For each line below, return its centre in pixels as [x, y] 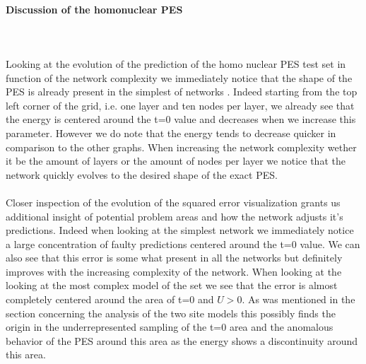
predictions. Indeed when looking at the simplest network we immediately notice [180, 230]
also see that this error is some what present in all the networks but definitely [174, 258]
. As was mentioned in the [299, 299]
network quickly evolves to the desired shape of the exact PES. [142, 174]
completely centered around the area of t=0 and [110, 299]
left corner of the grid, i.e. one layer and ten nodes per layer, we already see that [180, 105]
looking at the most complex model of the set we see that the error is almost [172, 285]
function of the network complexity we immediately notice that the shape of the [179, 77]
